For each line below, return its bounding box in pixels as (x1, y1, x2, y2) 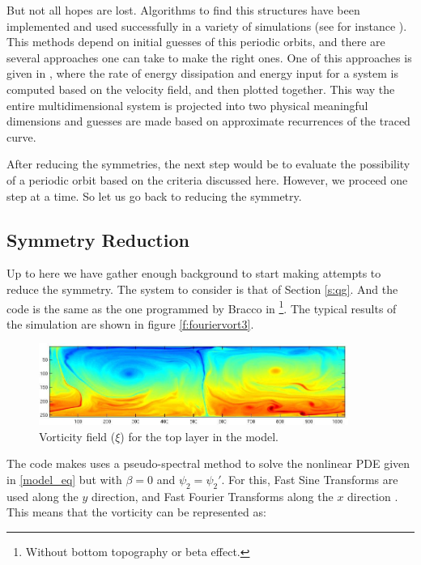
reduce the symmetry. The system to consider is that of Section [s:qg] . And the (6, 280, 398, 297)
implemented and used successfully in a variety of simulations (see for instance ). (6, 17, 407, 34)
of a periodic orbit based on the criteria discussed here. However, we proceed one (6, 171, 408, 188)
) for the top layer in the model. (120, 427, 279, 444)
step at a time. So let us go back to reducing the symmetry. (6, 187, 302, 204)
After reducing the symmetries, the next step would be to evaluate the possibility (6, 155, 410, 172)
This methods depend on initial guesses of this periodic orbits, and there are (6, 33, 385, 50)
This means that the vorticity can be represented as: (6, 503, 266, 520)
